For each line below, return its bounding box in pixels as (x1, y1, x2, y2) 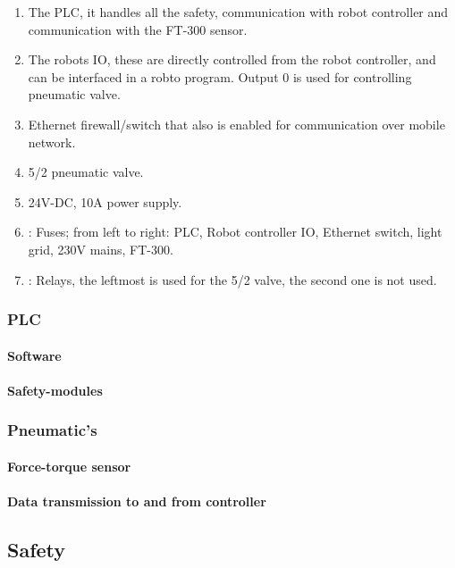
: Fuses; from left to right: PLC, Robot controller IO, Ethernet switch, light (28, 222, 442, 241)
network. (28, 132, 76, 151)
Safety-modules (7, 380, 103, 399)
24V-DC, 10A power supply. (28, 192, 182, 211)
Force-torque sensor (7, 456, 131, 475)
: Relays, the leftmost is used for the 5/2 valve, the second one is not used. (28, 270, 437, 288)
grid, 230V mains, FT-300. (28, 239, 173, 258)
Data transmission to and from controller (7, 491, 266, 510)
